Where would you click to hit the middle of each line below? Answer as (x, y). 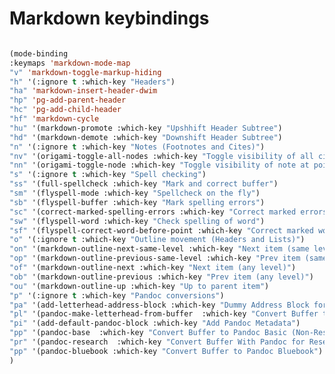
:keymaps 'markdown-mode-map (70, 63)
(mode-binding (39, 53)
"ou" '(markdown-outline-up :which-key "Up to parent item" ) (139, 286)
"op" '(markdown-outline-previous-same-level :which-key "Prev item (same (168, 258)
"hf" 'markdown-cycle (54, 119)
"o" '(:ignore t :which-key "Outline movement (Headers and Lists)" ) (157, 240)
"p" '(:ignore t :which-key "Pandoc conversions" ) (117, 295)
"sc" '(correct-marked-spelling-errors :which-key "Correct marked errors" (170, 212)
